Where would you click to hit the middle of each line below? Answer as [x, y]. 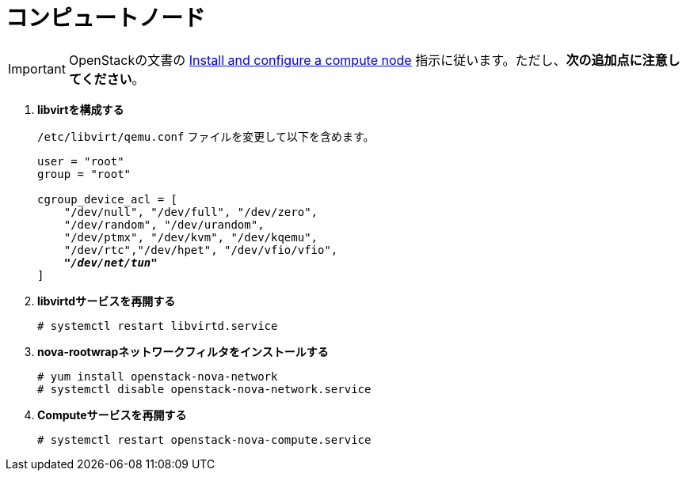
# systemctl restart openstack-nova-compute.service [204, 439]
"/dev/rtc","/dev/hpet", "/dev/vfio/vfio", [201, 250]
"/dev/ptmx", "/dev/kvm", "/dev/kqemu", [191, 237]
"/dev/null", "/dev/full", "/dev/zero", [191, 212]
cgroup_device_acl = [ [108, 199]
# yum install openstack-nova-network [158, 376]
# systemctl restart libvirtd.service [158, 326]
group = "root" [84, 174]
